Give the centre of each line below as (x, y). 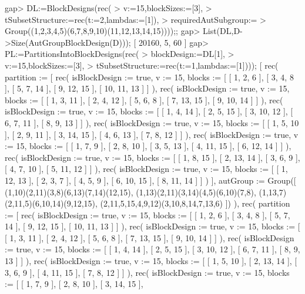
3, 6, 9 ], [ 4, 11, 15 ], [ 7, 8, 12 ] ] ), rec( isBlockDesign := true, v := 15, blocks (147, 272)
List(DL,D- (222, 31)
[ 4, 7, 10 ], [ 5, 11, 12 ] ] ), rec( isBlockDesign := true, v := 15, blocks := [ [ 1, (146, 169)
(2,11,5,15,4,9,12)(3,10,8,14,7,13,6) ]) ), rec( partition (195, 203)
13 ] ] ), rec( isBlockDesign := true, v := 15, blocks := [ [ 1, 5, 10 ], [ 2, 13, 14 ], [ (151, 261)
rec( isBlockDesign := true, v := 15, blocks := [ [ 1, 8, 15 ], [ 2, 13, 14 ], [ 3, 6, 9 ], (152, 157)
